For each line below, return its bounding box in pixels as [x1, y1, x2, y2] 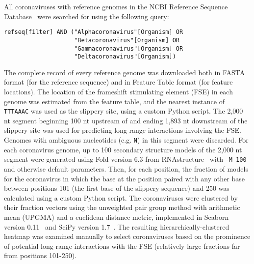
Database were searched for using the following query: [4, 11, 169, 21]
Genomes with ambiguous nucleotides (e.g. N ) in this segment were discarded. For [4, 135, 249, 145]
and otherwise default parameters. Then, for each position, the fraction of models [4, 163, 248, 174]
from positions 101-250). [4, 250, 76, 261]
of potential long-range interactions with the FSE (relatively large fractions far [4, 240, 240, 251]
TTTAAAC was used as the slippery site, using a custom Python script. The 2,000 [4, 106, 243, 116]
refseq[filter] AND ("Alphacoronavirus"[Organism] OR [4, 29, 183, 36]
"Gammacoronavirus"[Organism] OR [74, 45, 183, 52]
